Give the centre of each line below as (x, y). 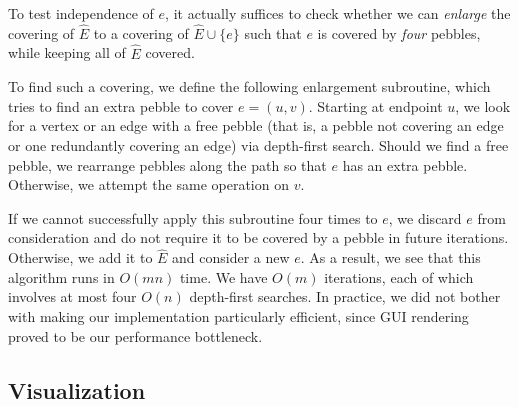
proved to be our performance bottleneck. (135, 335)
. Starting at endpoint (375, 105)
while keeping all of (67, 52)
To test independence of (81, 13)
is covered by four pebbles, (399, 32)
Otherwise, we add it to (80, 257)
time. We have (223, 276)
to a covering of (141, 32)
